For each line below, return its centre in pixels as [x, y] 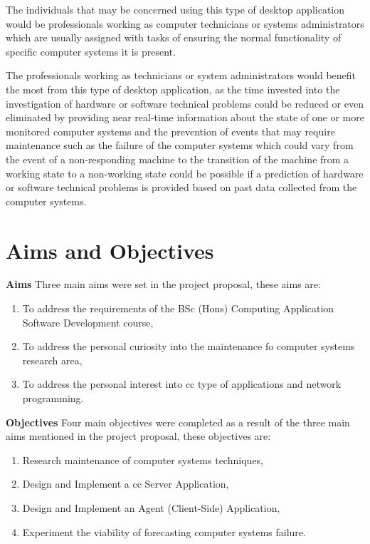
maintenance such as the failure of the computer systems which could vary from [180, 145]
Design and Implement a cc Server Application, [126, 484]
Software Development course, [88, 322]
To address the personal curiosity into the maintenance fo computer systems [189, 346]
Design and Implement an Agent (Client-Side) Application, [151, 507]
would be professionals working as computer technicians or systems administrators [185, 23]
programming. [53, 398]
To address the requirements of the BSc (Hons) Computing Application [178, 308]
